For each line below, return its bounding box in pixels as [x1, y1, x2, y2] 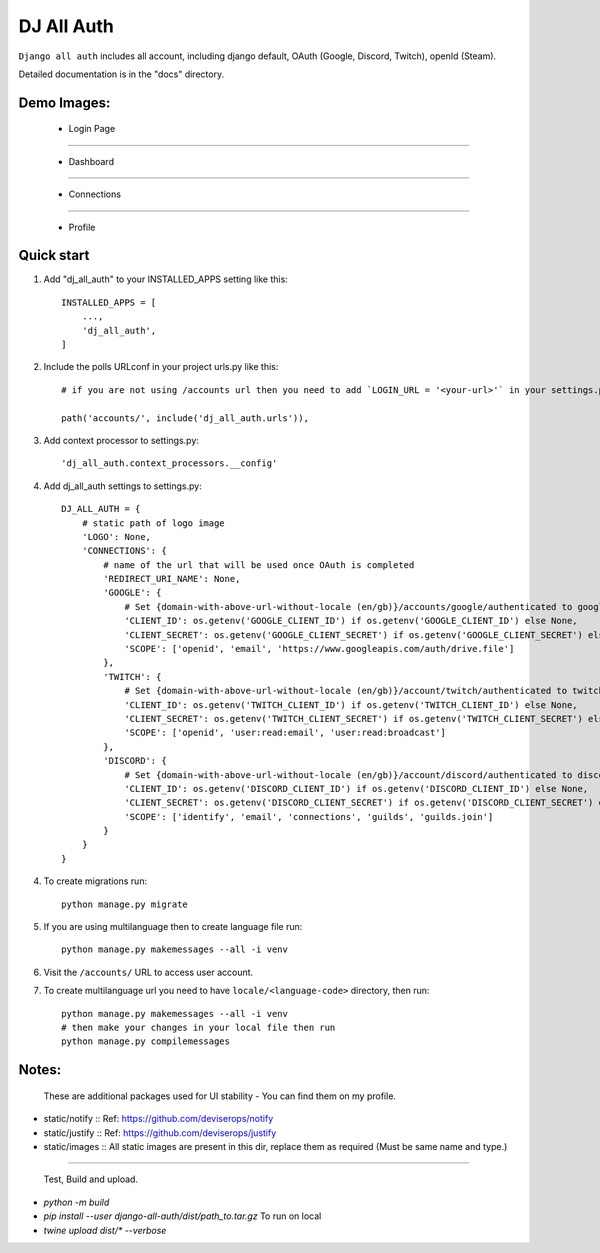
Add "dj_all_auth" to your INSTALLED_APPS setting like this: [43, 273, 289, 285]
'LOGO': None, [81, 531, 152, 542]
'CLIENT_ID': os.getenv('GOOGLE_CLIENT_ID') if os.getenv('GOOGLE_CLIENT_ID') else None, [124, 615, 579, 627]
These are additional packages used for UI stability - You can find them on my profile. [43, 1090, 397, 1102]
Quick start [18, 247, 90, 264]
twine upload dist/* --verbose [43, 1224, 167, 1236]
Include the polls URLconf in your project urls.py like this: [43, 361, 279, 373]
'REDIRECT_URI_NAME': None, [103, 573, 241, 585]
